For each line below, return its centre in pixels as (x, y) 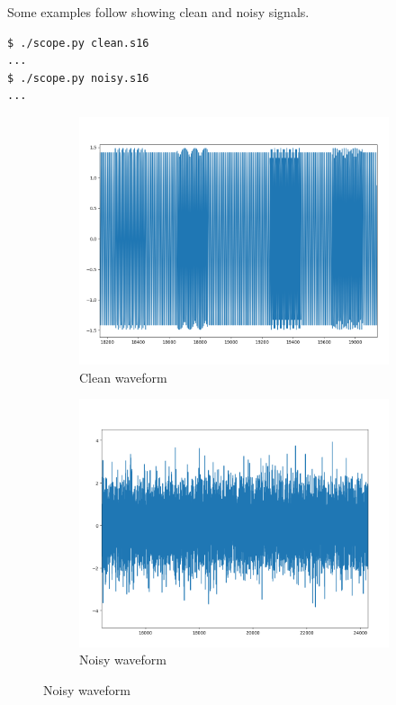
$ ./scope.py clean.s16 (78, 43)
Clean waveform (123, 377)
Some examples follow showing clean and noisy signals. (158, 12)
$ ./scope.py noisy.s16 (78, 78)
